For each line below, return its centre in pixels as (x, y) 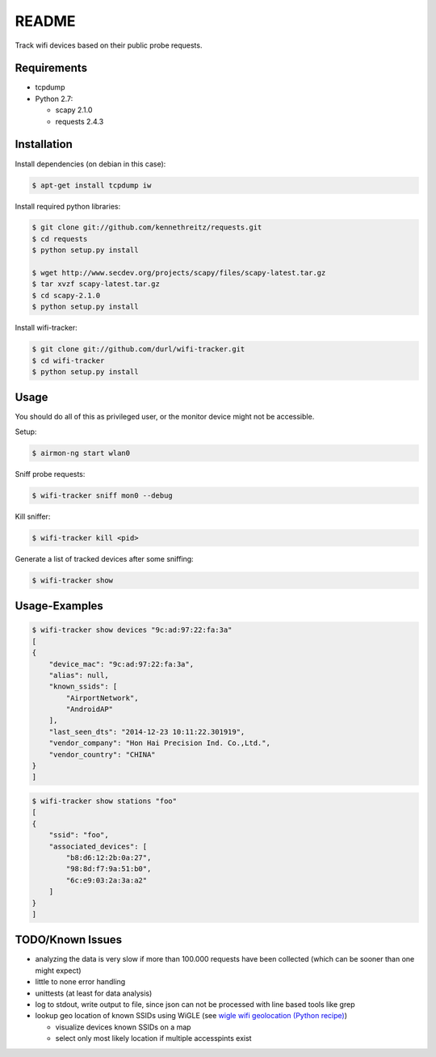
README (45, 21)
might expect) (58, 971)
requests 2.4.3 (80, 121)
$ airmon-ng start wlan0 (81, 453)
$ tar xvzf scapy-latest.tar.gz (96, 284)
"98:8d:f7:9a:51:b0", (109, 869)
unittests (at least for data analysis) (94, 993)
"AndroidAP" (89, 710)
